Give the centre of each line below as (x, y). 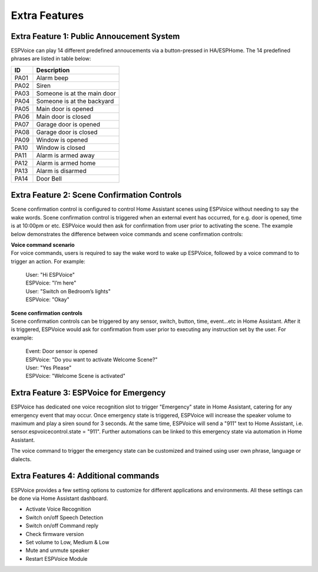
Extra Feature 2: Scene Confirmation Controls (96, 195)
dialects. (21, 459)
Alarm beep (52, 78)
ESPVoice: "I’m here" (51, 283)
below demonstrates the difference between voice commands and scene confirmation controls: (127, 234)
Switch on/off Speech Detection (64, 517)
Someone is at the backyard (75, 101)
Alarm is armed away (65, 155)
